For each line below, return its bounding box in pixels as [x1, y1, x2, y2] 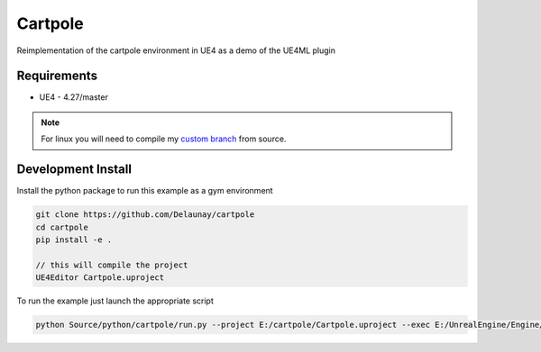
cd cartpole [35, 221, 89, 232]
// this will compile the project [35, 259, 188, 270]
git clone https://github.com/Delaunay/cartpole [35, 210, 255, 220]
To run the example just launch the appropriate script [16, 295, 214, 306]
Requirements [16, 68, 98, 84]
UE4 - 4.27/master [39, 92, 108, 103]
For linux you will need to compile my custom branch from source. [41, 133, 287, 144]
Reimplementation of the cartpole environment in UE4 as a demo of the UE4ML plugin [16, 45, 335, 56]
